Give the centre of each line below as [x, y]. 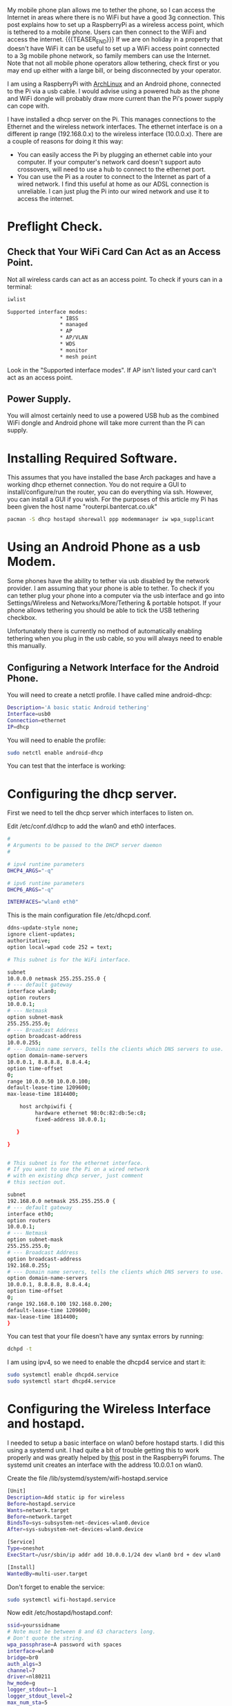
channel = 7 [21, 1670]
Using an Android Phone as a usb [104, 547]
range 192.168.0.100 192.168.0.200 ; [60, 1304]
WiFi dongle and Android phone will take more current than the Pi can [106, 423]
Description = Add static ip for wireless [66, 1497]
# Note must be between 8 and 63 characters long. [81, 1632]
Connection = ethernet [37, 720]
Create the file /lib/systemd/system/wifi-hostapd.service [88, 1479]
